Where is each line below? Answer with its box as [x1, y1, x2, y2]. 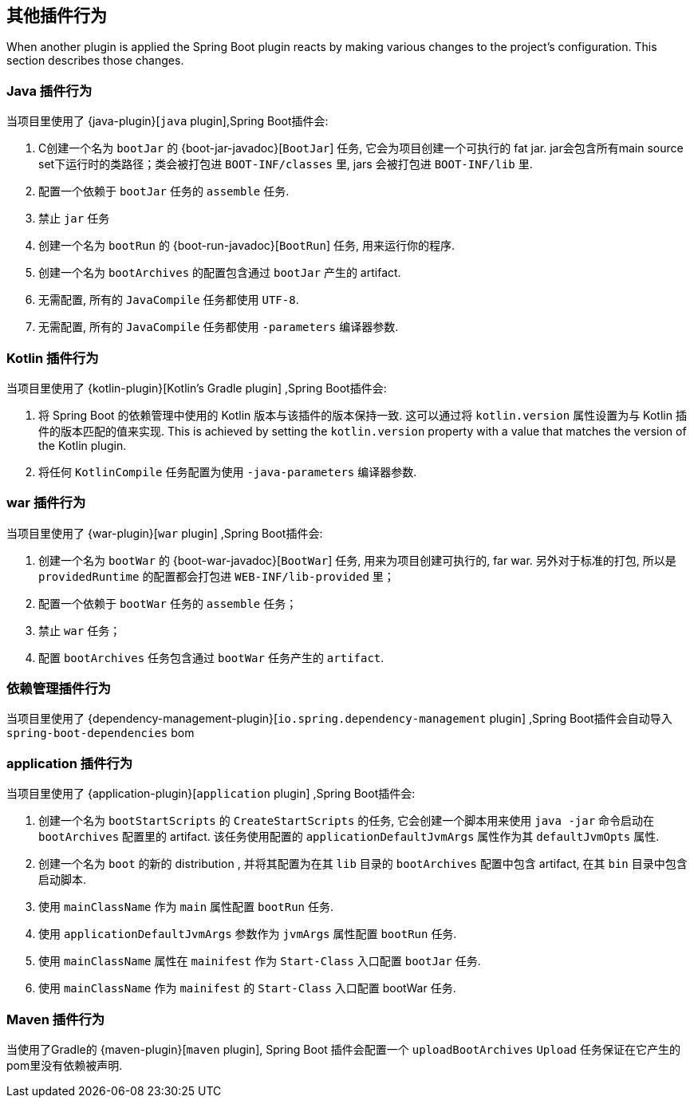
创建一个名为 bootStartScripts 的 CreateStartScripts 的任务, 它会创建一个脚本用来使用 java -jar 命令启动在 [38, 814, 655, 828]
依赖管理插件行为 [6, 680, 111, 697]
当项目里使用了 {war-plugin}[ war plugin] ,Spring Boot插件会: [6, 526, 323, 540]
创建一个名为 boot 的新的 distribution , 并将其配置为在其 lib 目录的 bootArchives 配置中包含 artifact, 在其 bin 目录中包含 [38, 857, 688, 871]
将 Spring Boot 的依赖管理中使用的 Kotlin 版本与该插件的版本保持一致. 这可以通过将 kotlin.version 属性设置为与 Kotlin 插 [38, 408, 687, 422]
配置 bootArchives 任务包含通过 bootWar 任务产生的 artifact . [38, 650, 384, 664]
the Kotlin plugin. [38, 438, 127, 452]
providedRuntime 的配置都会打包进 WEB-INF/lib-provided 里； [38, 569, 395, 583]
